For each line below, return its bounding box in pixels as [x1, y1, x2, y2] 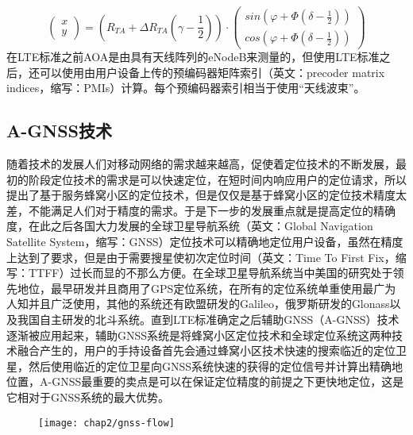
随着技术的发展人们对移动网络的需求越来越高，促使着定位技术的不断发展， [6, 156, 396, 172]
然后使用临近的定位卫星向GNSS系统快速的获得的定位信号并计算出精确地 [28, 357, 403, 374]
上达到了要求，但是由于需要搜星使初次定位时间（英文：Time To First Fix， [6, 248, 396, 265]
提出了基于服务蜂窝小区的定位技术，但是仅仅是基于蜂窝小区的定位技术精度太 [6, 187, 407, 203]
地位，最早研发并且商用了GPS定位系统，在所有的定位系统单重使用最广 [17, 279, 385, 296]
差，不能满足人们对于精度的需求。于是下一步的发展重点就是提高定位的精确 [6, 202, 396, 218]
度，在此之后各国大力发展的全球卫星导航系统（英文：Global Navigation [6, 217, 373, 234]
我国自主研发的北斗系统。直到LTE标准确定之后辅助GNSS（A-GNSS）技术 [17, 311, 399, 328]
